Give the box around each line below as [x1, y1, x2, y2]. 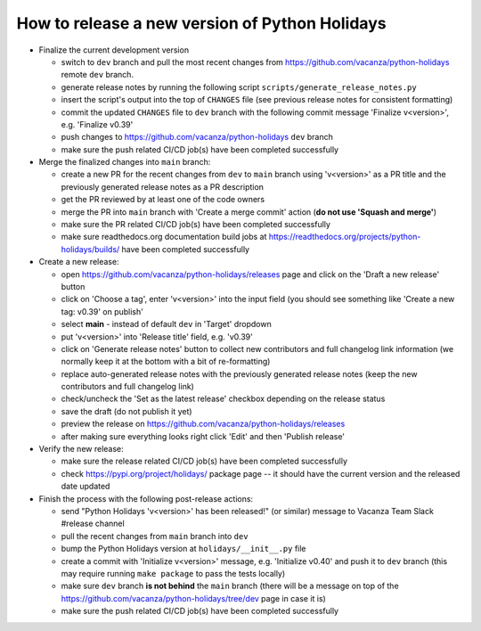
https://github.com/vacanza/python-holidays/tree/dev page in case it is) [61, 593, 327, 603]
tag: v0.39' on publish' [61, 306, 144, 316]
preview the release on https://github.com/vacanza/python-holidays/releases [61, 419, 346, 430]
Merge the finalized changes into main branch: [38, 157, 211, 168]
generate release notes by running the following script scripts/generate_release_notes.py [61, 81, 418, 93]
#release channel [61, 518, 125, 529]
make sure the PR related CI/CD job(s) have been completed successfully [61, 219, 331, 230]
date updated [61, 481, 110, 492]
